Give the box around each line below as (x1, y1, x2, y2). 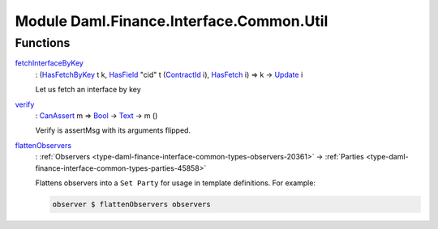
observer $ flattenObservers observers (52, 199, 211, 209)
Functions (15, 36, 71, 50)
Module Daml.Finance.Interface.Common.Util (15, 12, 328, 30)
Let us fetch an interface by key (35, 85, 141, 95)
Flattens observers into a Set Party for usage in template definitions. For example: (35, 178, 316, 188)
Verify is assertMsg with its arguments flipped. (35, 125, 191, 135)
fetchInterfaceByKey (15, 58, 84, 68)
